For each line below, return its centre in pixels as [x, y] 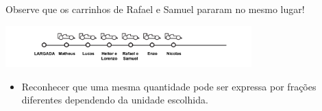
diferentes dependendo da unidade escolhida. [115, 100]
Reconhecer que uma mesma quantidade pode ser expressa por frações [169, 86]
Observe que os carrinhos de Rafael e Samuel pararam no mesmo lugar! [155, 9]
